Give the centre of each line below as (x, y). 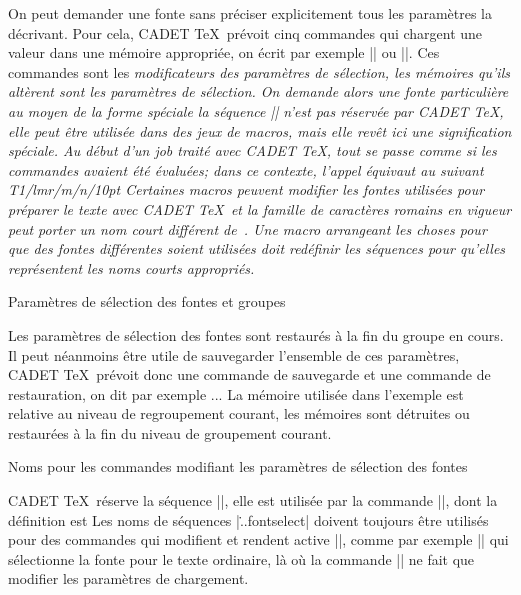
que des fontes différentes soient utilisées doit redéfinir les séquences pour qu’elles (257, 248)
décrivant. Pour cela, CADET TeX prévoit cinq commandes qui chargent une (245, 32)
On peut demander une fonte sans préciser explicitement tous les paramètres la (250, 13)
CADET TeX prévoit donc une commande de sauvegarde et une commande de (249, 374)
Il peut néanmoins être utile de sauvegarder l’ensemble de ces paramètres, (234, 354)
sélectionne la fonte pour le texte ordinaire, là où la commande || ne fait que (241, 558)
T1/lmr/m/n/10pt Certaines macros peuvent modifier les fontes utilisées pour (246, 189)
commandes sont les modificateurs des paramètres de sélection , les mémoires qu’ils (259, 71)
